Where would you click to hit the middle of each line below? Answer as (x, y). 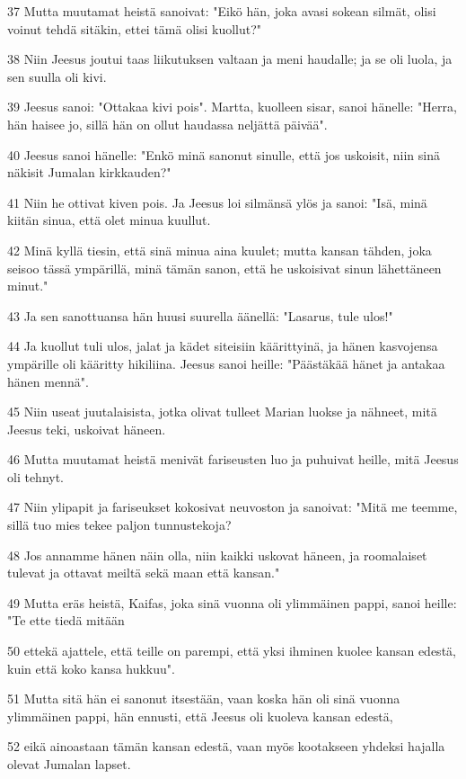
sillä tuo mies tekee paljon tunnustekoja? (119, 525)
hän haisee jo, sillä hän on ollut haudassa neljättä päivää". (167, 124)
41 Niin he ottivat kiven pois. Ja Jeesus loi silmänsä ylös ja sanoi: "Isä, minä (217, 202)
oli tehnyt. (36, 476)
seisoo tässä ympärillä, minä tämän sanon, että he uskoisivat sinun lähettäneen (224, 268)
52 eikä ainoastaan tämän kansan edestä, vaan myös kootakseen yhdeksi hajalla (226, 746)
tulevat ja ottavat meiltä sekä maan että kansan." (144, 573)
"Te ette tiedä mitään (66, 620)
